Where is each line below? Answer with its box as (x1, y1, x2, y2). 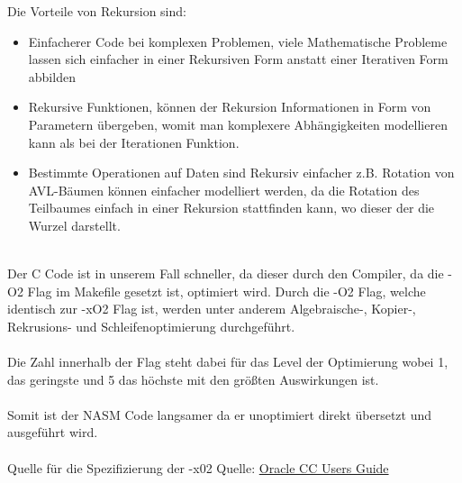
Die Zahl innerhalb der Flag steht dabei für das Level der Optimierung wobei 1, (7, 352, 448, 371)
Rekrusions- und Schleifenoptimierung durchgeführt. (7, 316, 295, 335)
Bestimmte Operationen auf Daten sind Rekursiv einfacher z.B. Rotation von (28, 163, 455, 182)
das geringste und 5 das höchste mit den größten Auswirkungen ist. (7, 369, 379, 388)
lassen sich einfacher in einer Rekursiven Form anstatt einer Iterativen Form (28, 50, 448, 68)
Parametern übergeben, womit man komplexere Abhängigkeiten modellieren (28, 114, 448, 133)
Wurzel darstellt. (28, 215, 121, 234)
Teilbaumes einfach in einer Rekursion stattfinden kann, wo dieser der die (28, 198, 435, 217)
